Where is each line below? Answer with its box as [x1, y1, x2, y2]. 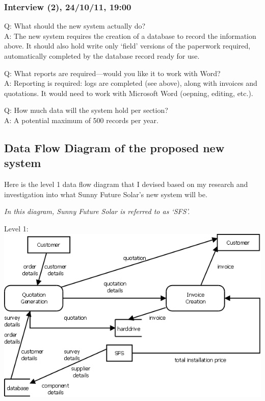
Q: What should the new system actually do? [4, 20, 146, 31]
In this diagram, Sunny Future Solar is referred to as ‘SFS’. [4, 206, 190, 217]
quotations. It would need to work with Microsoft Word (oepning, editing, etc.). [4, 87, 253, 98]
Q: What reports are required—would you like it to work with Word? [4, 67, 221, 78]
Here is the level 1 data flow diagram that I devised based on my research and [4, 179, 248, 190]
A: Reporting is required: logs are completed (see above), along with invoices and [4, 78, 257, 88]
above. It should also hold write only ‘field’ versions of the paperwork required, [4, 40, 251, 51]
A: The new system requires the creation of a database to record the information [4, 30, 256, 41]
